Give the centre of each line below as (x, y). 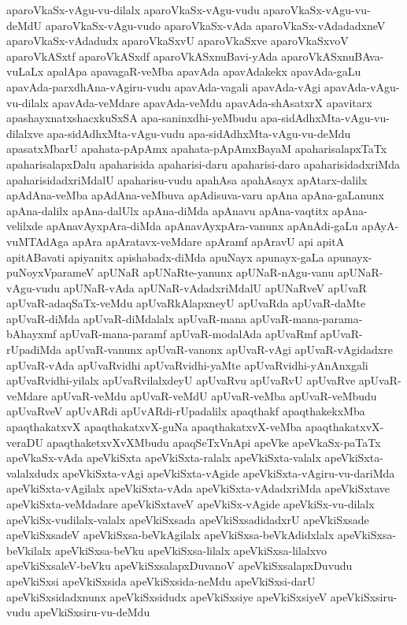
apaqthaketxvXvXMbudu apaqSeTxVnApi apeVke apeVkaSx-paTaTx (214, 442)
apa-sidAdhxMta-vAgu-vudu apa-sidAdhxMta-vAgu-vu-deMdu (199, 133)
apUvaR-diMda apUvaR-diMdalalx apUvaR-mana (127, 318)
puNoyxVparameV (50, 272)
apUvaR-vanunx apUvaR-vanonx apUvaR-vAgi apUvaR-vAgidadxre (229, 350)
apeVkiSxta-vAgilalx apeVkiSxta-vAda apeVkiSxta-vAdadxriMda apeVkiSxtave (198, 488)
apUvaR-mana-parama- (306, 318)
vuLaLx (25, 71)
